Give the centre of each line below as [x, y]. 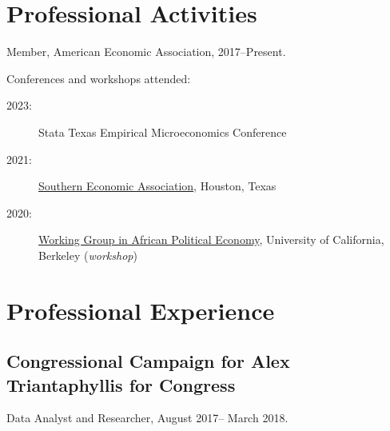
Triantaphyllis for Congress [121, 384]
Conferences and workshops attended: [99, 78]
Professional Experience [141, 310]
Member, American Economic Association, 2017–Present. [146, 52]
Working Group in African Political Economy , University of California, [211, 239]
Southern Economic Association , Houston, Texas [157, 186]
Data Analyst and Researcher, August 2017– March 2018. [147, 418]
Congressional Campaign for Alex [148, 361]
